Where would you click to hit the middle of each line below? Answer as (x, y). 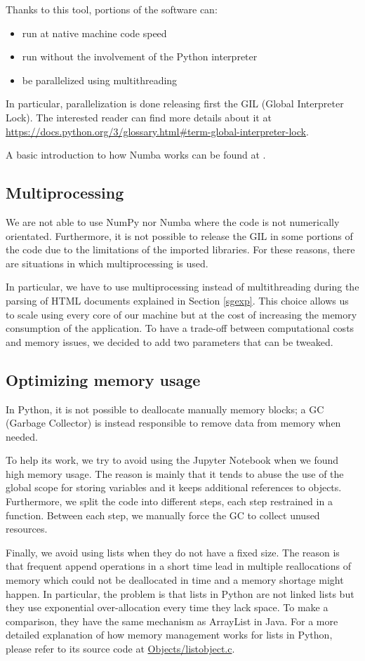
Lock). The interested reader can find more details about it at (139, 117)
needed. (22, 436)
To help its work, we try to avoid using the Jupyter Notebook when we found (172, 460)
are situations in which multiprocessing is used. (107, 263)
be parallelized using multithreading (100, 80)
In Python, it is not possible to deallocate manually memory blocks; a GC (165, 409)
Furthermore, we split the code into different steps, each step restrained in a (169, 501)
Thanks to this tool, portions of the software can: (112, 9)
